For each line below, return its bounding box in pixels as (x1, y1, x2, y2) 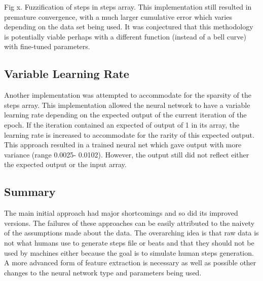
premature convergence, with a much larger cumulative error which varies (4, 11, 232, 22)
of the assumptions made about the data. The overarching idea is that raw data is (4, 227, 259, 238)
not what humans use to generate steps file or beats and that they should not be (4, 237, 254, 248)
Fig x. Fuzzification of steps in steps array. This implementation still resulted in (4, 2, 252, 12)
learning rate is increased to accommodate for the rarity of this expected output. (4, 129, 254, 140)
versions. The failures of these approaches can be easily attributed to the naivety (4, 217, 255, 228)
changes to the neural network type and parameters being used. (4, 267, 202, 277)
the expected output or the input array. (4, 159, 127, 170)
